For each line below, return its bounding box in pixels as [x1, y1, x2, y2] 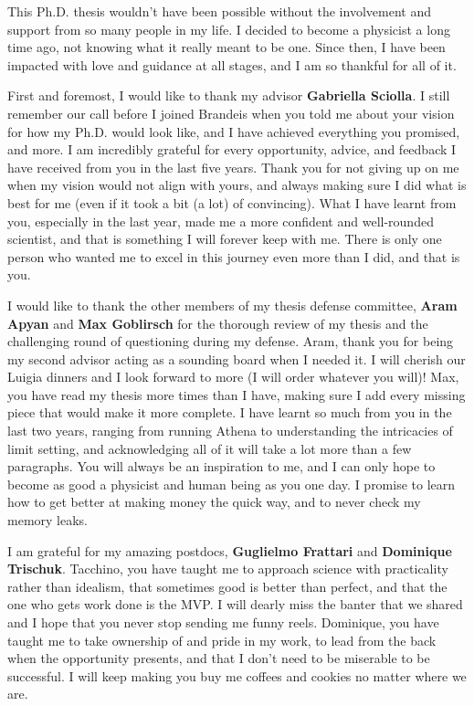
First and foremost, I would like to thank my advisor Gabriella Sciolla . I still [7, 86, 450, 105]
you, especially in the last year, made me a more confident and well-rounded [7, 211, 434, 230]
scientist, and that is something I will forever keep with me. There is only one [7, 229, 442, 248]
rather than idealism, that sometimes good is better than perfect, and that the [7, 576, 448, 595]
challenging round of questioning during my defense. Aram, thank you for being [7, 332, 454, 351]
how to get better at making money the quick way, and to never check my [7, 492, 421, 511]
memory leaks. [7, 511, 88, 530]
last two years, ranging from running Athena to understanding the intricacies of [7, 421, 453, 440]
